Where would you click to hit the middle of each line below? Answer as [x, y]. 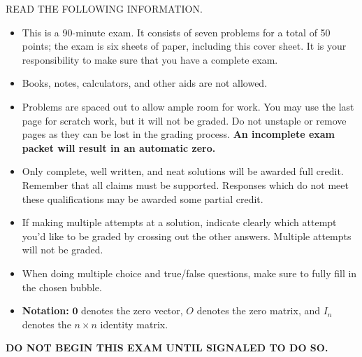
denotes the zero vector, [132, 310]
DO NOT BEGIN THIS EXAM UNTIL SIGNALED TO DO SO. [167, 348]
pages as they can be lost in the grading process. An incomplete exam [179, 134]
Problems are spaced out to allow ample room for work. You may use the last [188, 106]
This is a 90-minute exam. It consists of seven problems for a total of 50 [176, 32]
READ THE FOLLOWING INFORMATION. [104, 8]
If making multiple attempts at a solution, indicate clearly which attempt [179, 222]
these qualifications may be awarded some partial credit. [143, 198]
